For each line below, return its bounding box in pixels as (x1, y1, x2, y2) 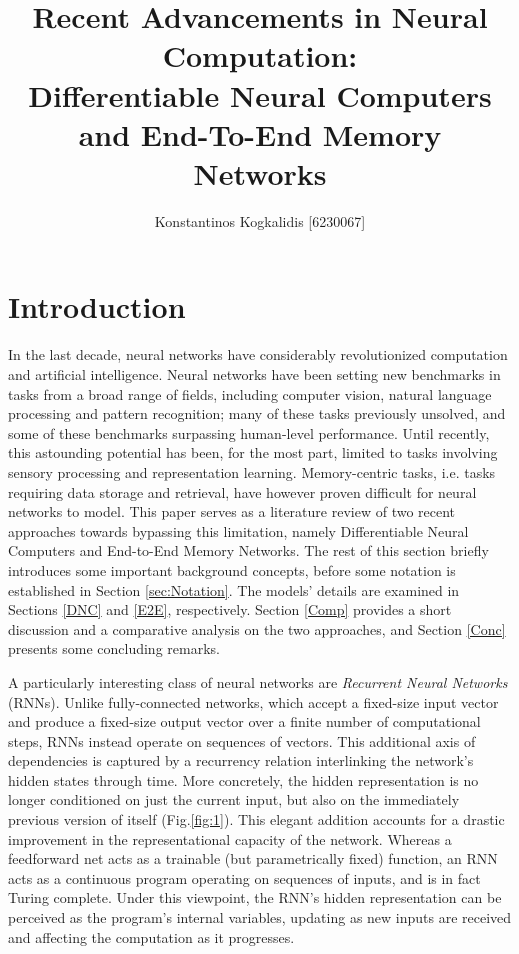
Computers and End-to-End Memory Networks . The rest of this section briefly (8, 540, 489, 561)
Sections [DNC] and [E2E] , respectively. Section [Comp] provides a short (8, 599, 452, 620)
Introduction (8, 286, 186, 327)
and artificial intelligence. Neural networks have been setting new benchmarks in (8, 364, 501, 384)
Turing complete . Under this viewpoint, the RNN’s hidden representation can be (8, 887, 502, 908)
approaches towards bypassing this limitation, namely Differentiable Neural (8, 520, 469, 541)
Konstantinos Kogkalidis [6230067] (154, 210, 366, 231)
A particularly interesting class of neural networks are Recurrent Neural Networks (8, 671, 508, 692)
